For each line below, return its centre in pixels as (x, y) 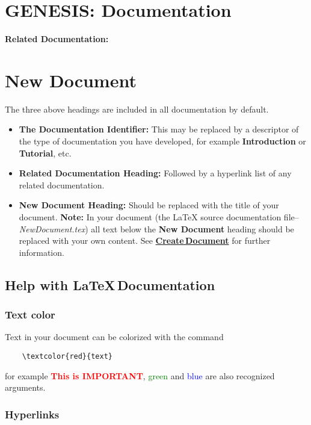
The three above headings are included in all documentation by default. (137, 109)
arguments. (25, 387)
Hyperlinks (32, 414)
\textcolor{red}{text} (67, 356)
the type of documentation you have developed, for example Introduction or (162, 141)
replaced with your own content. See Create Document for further (145, 240)
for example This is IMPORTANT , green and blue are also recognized (140, 375)
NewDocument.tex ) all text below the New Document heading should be (156, 228)
